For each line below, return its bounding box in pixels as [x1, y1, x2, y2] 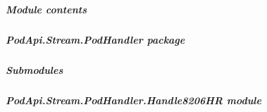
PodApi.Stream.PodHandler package [6, 32, 185, 46]
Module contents [6, 1, 87, 16]
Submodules [6, 62, 63, 77]
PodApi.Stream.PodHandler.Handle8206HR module [6, 92, 261, 107]
